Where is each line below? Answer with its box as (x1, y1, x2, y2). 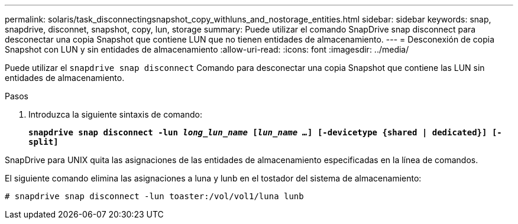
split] (28, 137, 59, 147)
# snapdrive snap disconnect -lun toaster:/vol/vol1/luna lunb (5, 191, 304, 201)
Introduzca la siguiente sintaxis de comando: (28, 109, 202, 119)
